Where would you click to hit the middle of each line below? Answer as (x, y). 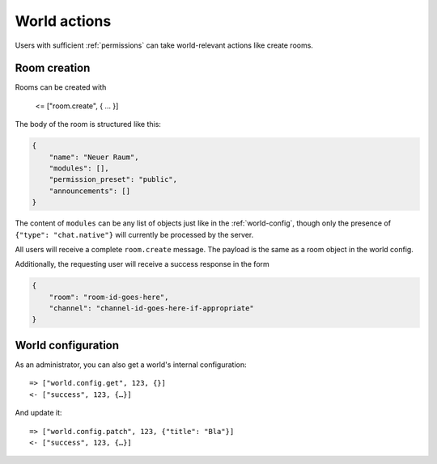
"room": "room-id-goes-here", (109, 297)
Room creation (53, 68)
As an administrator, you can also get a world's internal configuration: (131, 365)
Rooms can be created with (61, 87)
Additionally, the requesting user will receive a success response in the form (142, 264)
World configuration (67, 345)
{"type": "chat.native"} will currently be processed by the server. (134, 234)
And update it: (38, 413)
